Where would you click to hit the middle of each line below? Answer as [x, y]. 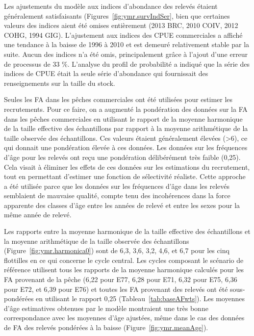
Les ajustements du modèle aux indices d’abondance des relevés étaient [111, 6]
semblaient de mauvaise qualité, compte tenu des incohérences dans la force [117, 195]
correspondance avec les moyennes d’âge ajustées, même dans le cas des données [124, 318]
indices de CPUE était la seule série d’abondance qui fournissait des [106, 73]
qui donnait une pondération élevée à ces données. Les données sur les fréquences [126, 147]
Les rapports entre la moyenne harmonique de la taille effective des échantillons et [127, 231]
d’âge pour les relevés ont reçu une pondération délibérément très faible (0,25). [122, 157]
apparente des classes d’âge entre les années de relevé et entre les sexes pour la [122, 205]
